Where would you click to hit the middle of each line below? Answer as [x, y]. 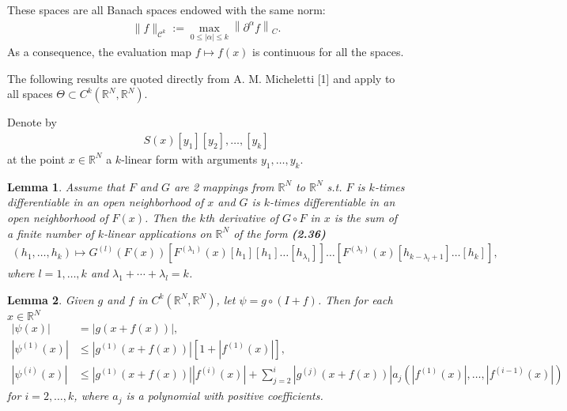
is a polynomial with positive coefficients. [225, 396]
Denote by [32, 122]
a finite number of [51, 233]
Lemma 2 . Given [51, 299]
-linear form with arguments [189, 158]
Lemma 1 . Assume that [66, 186]
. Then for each [355, 299]
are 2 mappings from [224, 186]
